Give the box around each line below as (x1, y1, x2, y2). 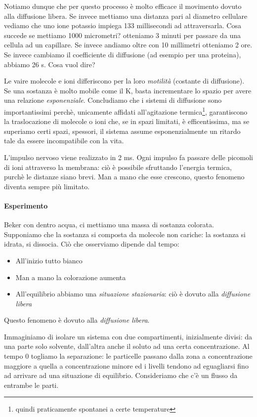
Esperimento (4, 200, 48, 210)
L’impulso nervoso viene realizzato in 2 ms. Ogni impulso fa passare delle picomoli (4, 152, 253, 162)
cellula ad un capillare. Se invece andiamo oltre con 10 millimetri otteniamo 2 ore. (4, 40, 253, 50)
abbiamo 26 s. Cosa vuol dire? (4, 59, 95, 69)
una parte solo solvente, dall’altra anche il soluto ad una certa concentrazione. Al (4, 341, 250, 351)
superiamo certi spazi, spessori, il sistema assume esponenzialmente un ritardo (4, 125, 241, 136)
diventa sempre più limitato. (4, 181, 90, 191)
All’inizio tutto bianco (15, 255, 83, 265)
